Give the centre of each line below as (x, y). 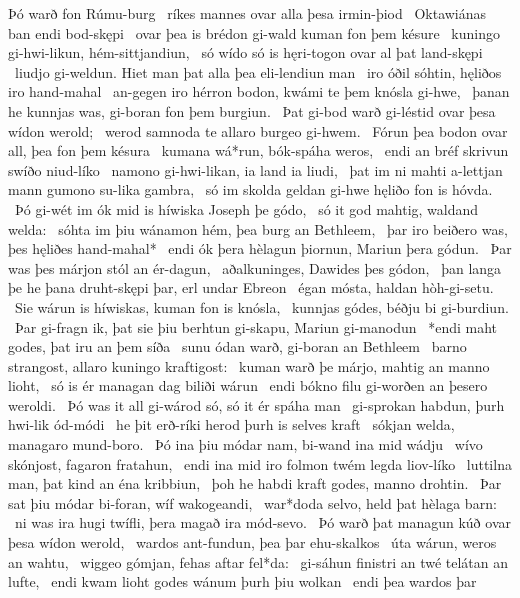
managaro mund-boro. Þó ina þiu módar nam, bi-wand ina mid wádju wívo (245, 444)
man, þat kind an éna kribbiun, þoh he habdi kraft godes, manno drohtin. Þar (255, 483)
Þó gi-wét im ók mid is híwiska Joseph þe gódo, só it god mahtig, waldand (246, 208)
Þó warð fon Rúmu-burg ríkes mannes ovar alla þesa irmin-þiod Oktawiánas (247, 13)
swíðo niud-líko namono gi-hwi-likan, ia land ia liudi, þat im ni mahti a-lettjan (255, 169)
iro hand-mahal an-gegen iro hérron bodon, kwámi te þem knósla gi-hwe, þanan (259, 91)
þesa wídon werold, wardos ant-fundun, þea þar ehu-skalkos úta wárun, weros (252, 542)
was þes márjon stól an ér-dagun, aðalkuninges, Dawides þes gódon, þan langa (255, 267)
